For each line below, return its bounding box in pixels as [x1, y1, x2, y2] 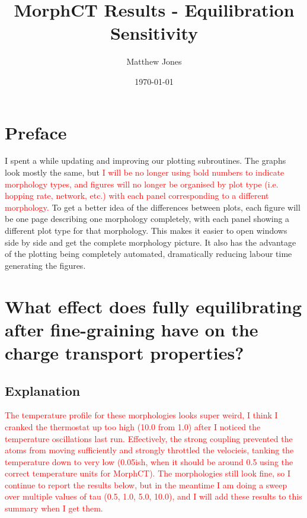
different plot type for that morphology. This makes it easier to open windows [5, 224, 287, 236]
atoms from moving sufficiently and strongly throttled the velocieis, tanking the [5, 444, 294, 456]
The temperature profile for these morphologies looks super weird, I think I [5, 409, 278, 421]
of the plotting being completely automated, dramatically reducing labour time [5, 247, 292, 260]
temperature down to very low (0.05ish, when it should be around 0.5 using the [5, 455, 293, 468]
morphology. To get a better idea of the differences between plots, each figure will [5, 201, 300, 213]
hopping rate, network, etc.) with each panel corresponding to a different [5, 189, 269, 202]
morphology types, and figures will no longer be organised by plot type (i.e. [5, 177, 279, 190]
